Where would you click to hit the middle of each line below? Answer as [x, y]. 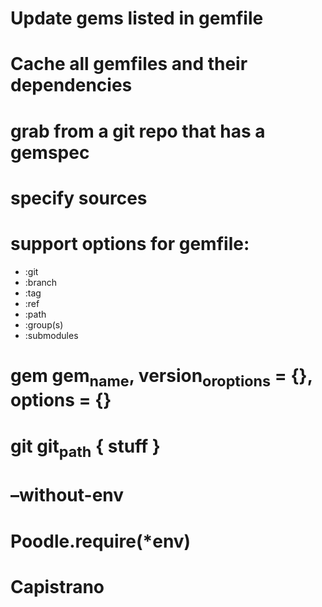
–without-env [67, 495]
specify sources [79, 198]
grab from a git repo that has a [138, 131]
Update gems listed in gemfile [137, 18]
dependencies [71, 85]
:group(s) [44, 324]
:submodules [51, 335]
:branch [41, 282]
